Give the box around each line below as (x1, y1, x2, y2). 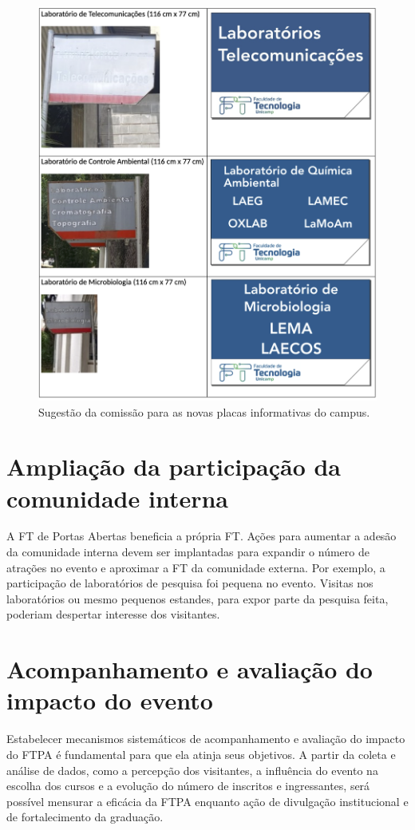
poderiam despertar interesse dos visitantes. (6, 606, 220, 622)
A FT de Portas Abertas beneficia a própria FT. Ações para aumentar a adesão (6, 528, 397, 544)
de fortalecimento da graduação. (6, 808, 164, 825)
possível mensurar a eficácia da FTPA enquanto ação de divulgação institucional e (6, 792, 409, 809)
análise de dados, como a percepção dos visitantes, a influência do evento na (6, 761, 378, 778)
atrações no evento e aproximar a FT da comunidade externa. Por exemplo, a (6, 559, 385, 575)
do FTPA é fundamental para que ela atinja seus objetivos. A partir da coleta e (6, 745, 396, 762)
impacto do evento (6, 684, 213, 717)
